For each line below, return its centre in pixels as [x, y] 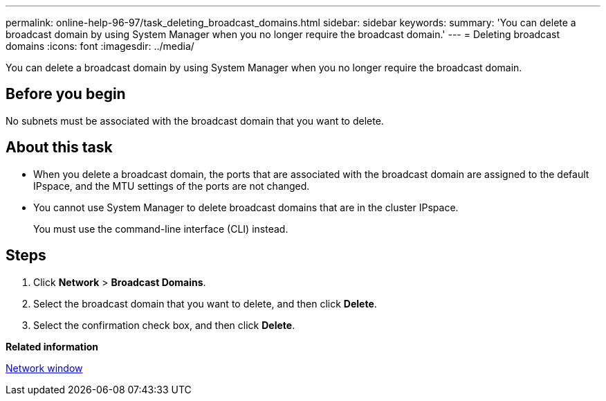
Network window [44, 368]
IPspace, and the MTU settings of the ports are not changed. [172, 186]
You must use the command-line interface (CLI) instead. [161, 229]
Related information [52, 346]
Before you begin [66, 94]
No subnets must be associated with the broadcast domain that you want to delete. [195, 121]
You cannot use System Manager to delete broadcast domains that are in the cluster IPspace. [246, 207]
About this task [59, 148]
